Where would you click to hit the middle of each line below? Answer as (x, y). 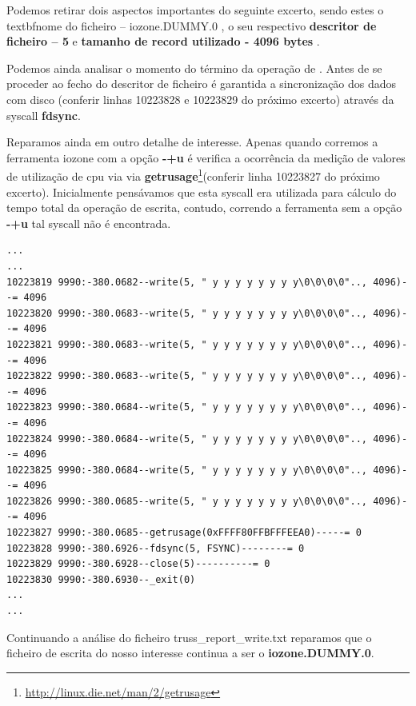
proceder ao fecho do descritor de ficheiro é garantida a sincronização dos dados (202, 84)
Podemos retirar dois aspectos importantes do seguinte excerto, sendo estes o (195, 10)
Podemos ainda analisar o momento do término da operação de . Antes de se (194, 68)
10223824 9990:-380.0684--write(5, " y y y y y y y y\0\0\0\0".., (187, 439)
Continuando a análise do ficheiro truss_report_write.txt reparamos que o (189, 637)
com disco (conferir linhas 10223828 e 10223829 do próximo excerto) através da (200, 99)
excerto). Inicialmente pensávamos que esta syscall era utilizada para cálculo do (202, 191)
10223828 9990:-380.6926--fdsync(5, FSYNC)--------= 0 (156, 548)
